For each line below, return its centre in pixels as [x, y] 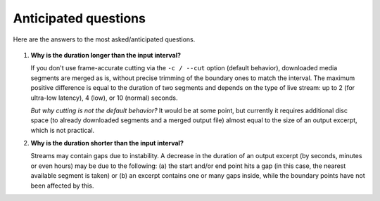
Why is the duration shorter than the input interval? [107, 143]
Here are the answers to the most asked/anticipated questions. [104, 39]
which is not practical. [63, 130]
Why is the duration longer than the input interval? [106, 55]
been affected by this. [62, 186]
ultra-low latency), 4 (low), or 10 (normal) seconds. [104, 98]
